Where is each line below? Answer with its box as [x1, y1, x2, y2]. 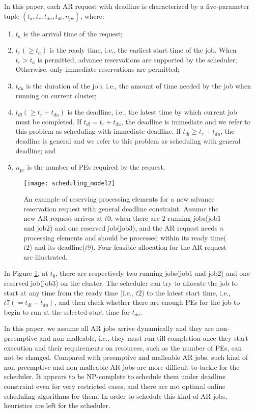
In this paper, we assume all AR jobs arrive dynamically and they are [4, 323, 214, 333]
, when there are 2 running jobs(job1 [111, 213, 221, 223]
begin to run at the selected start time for [4, 306, 130, 317]
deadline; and [15, 145, 56, 155]
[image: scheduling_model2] [24, 179, 115, 187]
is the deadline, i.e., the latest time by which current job [67, 107, 237, 117]
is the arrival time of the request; [23, 28, 123, 38]
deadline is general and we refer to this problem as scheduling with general [15, 135, 241, 146]
